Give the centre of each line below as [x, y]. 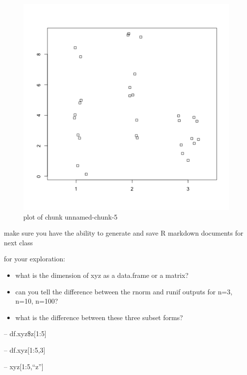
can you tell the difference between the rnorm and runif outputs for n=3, [124, 291]
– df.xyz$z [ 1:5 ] [25, 333]
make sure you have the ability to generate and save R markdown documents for [124, 233]
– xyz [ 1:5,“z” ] [24, 366]
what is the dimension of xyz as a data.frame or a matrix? [102, 275]
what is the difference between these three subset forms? [99, 317]
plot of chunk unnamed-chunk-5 [71, 216]
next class [18, 242]
